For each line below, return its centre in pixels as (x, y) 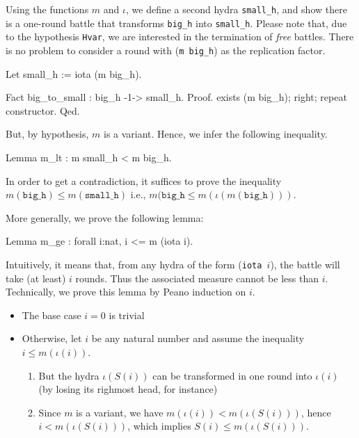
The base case (51, 315)
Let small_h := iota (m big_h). (74, 73)
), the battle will (305, 264)
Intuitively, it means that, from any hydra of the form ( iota (134, 264)
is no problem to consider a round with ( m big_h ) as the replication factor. (166, 50)
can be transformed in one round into (232, 375)
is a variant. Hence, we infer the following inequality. (215, 134)
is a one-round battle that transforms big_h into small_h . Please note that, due (176, 23)
